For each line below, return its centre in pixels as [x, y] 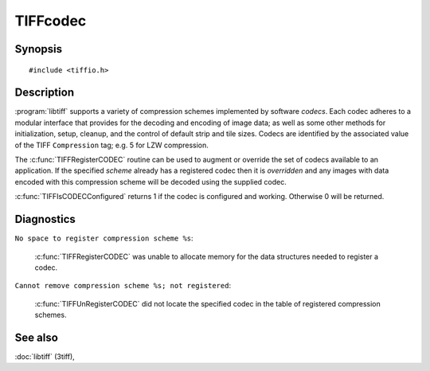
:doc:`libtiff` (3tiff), [45, 356]
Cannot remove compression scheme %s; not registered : [123, 286]
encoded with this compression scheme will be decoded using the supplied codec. [150, 182]
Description [45, 93]
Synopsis [39, 49]
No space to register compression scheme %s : [104, 238]
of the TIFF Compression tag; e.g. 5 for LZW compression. [111, 145]
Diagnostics [45, 219]
